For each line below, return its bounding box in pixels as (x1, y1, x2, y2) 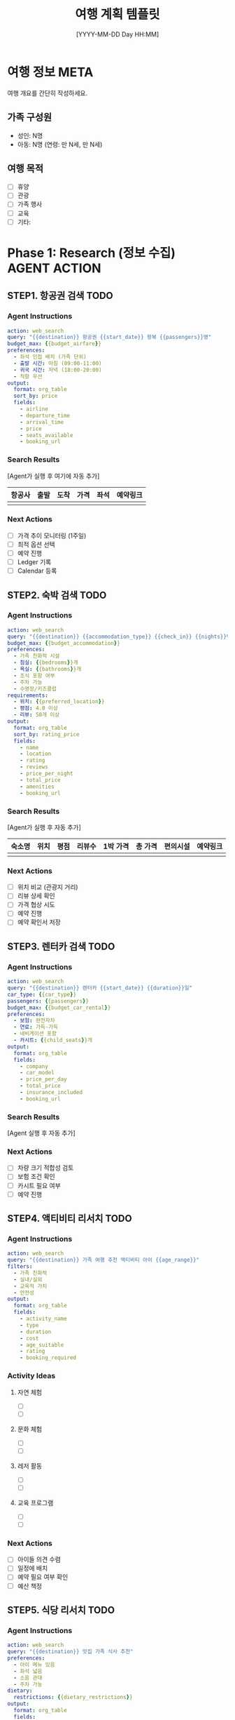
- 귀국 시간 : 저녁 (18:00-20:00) (13, 366, 103, 373)
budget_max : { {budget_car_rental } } (7, 1004, 111, 1011)
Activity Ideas (7, 1371, 56, 1381)
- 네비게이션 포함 (13, 1030, 57, 1037)
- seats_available (20, 432, 73, 439)
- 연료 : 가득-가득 (13, 1024, 58, 1031)
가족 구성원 (7, 112, 52, 124)
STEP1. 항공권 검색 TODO (7, 290, 113, 302)
